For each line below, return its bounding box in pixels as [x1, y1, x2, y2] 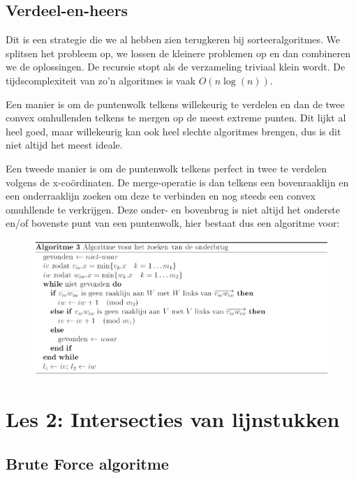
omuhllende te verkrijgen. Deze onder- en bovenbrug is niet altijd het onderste [6, 202, 340, 216]
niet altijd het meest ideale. [6, 137, 123, 152]
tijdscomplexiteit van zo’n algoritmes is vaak [6, 73, 196, 87]
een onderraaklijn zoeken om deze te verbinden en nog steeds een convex [6, 188, 316, 203]
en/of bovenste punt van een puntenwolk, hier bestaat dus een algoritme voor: [6, 216, 340, 230]
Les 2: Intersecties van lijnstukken [6, 405, 340, 433]
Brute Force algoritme [6, 452, 169, 474]
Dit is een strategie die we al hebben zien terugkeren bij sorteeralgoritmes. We [6, 32, 341, 47]
